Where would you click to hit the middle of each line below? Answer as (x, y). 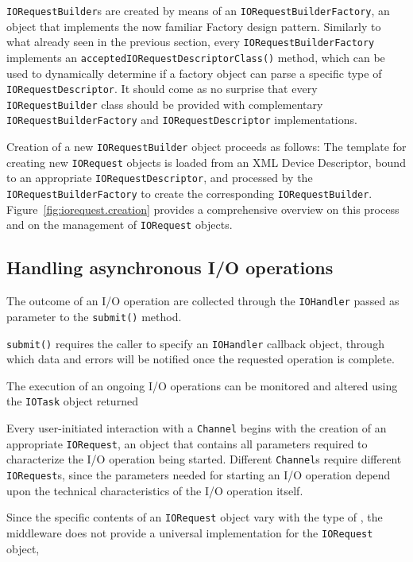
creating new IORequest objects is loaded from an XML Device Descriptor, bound (206, 162)
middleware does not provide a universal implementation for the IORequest (190, 532)
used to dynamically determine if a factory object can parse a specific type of (194, 73)
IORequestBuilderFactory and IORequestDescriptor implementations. (182, 120)
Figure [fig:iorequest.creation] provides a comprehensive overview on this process (203, 209)
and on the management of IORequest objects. (120, 225)
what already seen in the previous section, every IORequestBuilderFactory (191, 42)
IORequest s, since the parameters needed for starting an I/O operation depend (199, 474)
